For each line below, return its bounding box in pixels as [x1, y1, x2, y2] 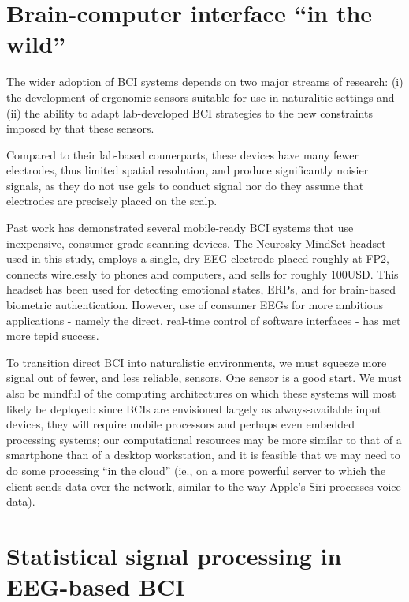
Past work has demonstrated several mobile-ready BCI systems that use [6, 219, 354, 236]
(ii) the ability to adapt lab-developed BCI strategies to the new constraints [6, 104, 373, 121]
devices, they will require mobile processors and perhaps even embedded [6, 416, 355, 432]
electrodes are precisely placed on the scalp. [6, 193, 218, 209]
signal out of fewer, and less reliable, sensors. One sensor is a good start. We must [6, 369, 402, 386]
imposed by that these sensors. [6, 120, 154, 136]
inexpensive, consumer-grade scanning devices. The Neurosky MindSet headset [6, 234, 386, 251]
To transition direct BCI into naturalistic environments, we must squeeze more [6, 353, 387, 370]
